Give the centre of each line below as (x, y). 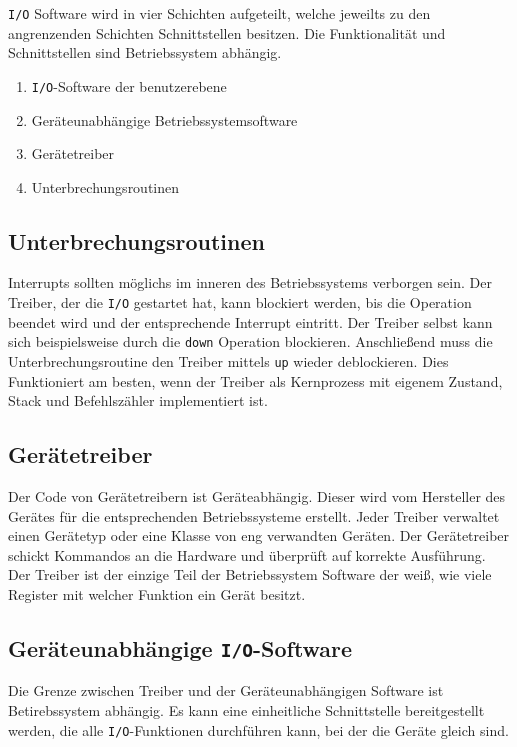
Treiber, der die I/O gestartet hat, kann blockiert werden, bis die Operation (240, 302)
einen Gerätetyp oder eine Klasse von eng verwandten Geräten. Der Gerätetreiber (259, 535)
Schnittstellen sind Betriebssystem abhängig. (145, 52)
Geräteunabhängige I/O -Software (180, 647)
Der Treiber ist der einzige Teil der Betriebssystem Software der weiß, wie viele (250, 574)
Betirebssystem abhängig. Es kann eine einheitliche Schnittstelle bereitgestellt (246, 709)
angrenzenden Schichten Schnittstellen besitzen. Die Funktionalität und (227, 32)
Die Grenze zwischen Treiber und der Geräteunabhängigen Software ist (226, 690)
